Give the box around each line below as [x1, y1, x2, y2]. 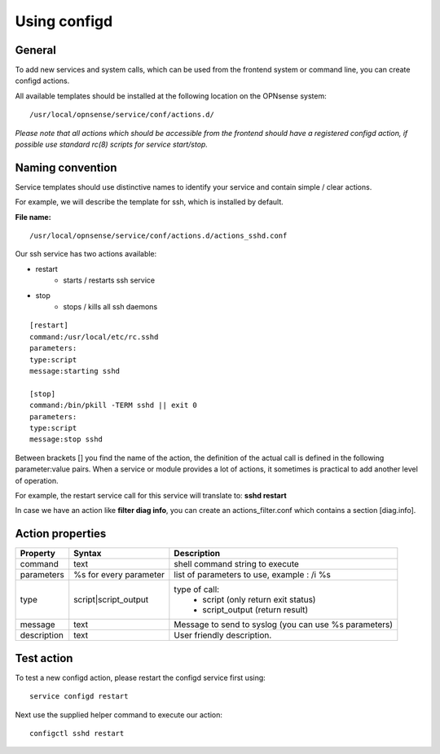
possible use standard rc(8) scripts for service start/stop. [15, 139, 208, 150]
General [15, 43, 57, 57]
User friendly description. [174, 629, 272, 641]
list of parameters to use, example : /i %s [174, 569, 332, 581]
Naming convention [15, 160, 117, 174]
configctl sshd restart [29, 729, 125, 738]
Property [20, 548, 56, 559]
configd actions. [15, 76, 70, 85]
